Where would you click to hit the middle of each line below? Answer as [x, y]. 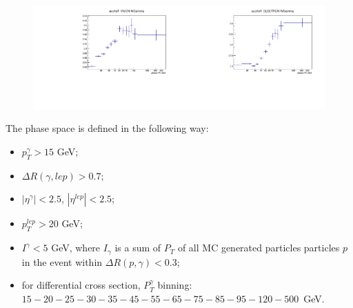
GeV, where [76, 248]
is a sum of [138, 248]
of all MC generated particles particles [259, 248]
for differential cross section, [81, 285]
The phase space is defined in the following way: [107, 128]
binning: [175, 285]
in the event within [62, 261]
